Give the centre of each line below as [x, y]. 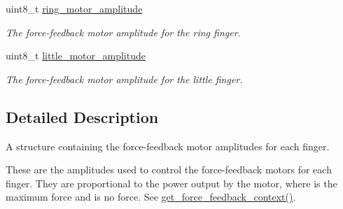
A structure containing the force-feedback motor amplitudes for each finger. [168, 146]
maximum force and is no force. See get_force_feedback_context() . [151, 197]
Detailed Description [82, 116]
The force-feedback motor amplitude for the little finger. [124, 79]
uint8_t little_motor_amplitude [76, 56]
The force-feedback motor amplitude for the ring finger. [123, 32]
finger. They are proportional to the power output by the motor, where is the [171, 183]
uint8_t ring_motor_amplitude [74, 8]
